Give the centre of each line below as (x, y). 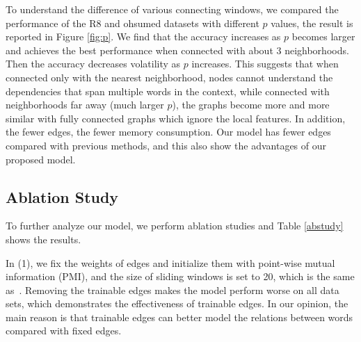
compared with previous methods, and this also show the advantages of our (166, 145)
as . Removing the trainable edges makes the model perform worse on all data (173, 290)
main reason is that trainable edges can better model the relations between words (179, 317)
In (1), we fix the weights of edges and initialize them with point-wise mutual (170, 262)
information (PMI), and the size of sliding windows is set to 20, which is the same (180, 276)
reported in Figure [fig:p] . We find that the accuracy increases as (143, 36)
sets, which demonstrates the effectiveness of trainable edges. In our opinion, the (177, 303)
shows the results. (43, 239)
